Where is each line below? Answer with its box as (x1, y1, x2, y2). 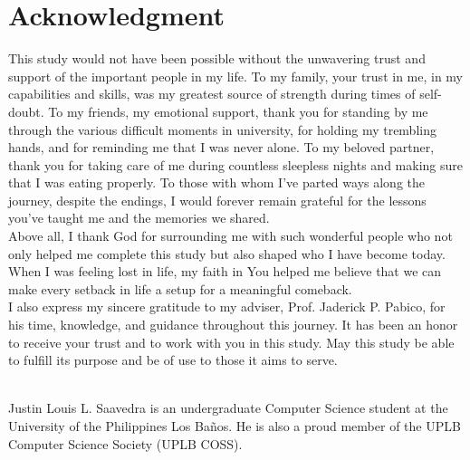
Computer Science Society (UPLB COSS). (8, 434, 243, 453)
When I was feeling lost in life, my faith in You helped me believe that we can (8, 262, 442, 281)
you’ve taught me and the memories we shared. (8, 208, 270, 227)
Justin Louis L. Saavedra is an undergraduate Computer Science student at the (8, 398, 448, 417)
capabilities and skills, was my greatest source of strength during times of (8, 84, 416, 103)
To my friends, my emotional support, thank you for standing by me (48, 101, 428, 120)
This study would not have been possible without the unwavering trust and (8, 49, 426, 68)
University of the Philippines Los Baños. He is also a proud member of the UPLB (8, 417, 461, 435)
